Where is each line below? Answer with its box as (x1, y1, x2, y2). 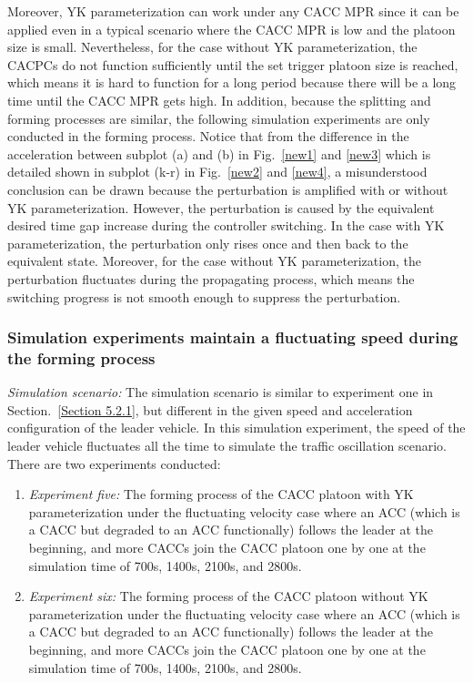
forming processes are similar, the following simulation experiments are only (7, 108, 430, 127)
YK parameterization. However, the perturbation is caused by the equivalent (7, 198, 435, 217)
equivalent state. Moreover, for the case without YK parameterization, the (7, 251, 421, 270)
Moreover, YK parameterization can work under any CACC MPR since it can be (7, 2, 459, 20)
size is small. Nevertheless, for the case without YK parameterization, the (7, 37, 418, 56)
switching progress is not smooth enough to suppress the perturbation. (7, 287, 401, 306)
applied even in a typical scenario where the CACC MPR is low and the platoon (7, 19, 456, 38)
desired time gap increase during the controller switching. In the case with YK (7, 216, 445, 235)
